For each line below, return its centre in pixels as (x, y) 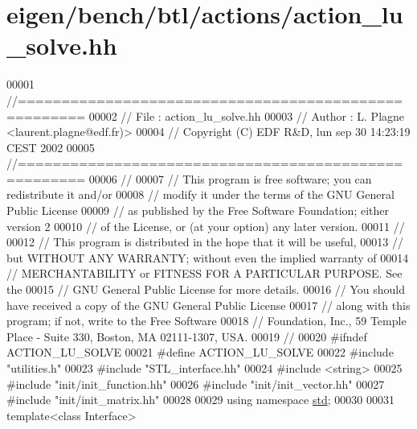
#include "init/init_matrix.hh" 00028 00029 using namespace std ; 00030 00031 (200, 400)
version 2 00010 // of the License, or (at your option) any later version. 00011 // (206, 226)
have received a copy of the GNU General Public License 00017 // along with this (208, 305)
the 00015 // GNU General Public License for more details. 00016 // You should (206, 289)
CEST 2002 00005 (51, 147)
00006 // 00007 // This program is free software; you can (230, 178)
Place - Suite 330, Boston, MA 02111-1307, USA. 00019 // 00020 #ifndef (187, 336)
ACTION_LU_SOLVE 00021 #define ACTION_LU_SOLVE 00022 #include (200, 352)
